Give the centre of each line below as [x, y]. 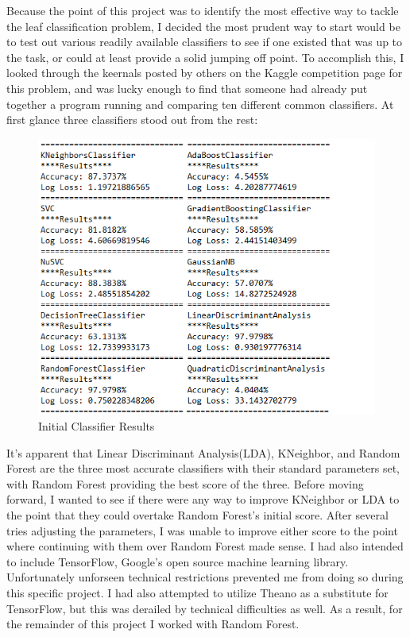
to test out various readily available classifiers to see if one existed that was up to [205, 42]
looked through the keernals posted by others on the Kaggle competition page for [205, 73]
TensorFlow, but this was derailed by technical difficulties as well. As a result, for [205, 608]
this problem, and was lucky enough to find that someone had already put [187, 88]
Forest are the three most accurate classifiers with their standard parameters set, [203, 468]
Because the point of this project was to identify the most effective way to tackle [203, 10]
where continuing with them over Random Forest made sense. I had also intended [205, 546]
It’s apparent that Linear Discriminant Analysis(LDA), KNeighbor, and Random [203, 452]
